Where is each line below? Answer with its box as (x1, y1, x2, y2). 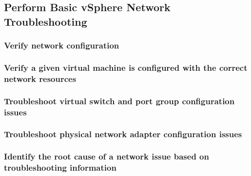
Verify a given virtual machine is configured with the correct (4, 61, 248, 73)
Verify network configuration (4, 39, 119, 51)
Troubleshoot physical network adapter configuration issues (4, 128, 242, 140)
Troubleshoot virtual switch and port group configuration (4, 95, 235, 107)
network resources (4, 72, 77, 84)
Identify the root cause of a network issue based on (4, 150, 209, 162)
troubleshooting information (4, 161, 116, 174)
